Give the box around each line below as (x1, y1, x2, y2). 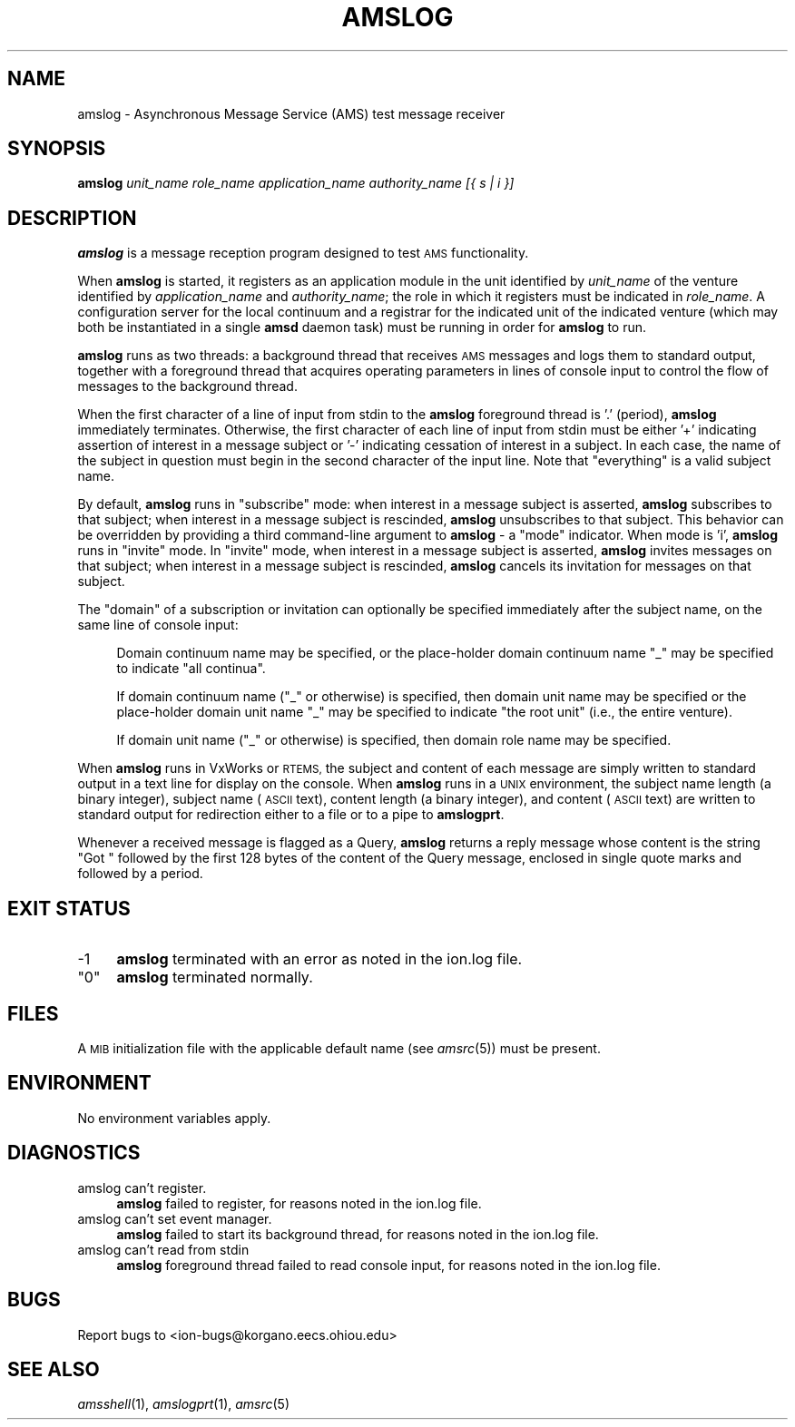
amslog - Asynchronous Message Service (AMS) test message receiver (77, 105, 505, 122)
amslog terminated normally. (116, 968, 313, 987)
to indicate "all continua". (116, 660, 266, 677)
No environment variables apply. (77, 1109, 271, 1126)
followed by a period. (77, 865, 203, 882)
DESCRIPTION (7, 206, 137, 230)
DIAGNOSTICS (7, 1141, 141, 1165)
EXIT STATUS (7, 896, 131, 920)
